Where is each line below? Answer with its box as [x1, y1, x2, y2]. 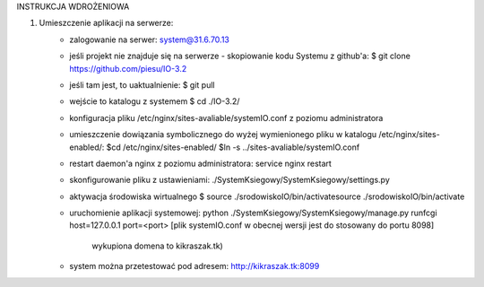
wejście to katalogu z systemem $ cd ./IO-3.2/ [69, 96, 240, 107]
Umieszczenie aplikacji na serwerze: [39, 18, 174, 29]
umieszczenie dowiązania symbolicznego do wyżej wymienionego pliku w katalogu [69, 129, 377, 140]
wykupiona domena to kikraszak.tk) [91, 240, 223, 251]
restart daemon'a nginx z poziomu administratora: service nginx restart [69, 158, 332, 169]
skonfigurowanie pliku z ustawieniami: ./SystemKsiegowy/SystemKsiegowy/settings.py [69, 175, 390, 186]
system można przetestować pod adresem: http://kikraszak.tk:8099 [69, 261, 320, 272]
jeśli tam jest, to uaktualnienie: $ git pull [69, 79, 215, 90]
